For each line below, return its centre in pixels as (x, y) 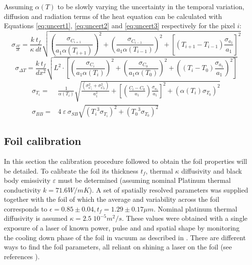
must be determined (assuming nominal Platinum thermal (144, 180)
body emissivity (27, 180)
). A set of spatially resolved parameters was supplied (169, 189)
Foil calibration (43, 141)
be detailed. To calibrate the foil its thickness (71, 170)
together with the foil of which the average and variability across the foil (112, 199)
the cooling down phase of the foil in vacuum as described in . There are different (125, 237)
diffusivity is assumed (36, 218)
